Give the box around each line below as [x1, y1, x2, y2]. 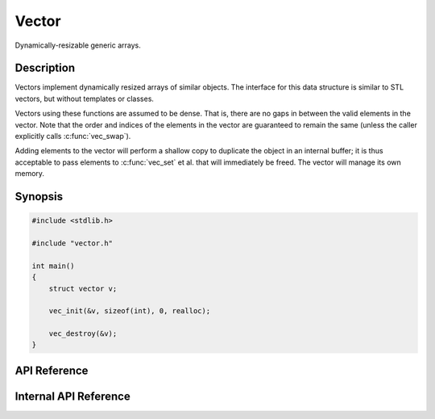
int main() [31, 261, 75, 270]
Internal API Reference [14, 389, 130, 403]
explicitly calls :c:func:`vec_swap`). [14, 132, 131, 141]
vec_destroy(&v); [48, 329, 118, 338]
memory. [14, 169, 44, 178]
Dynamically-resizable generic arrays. [14, 40, 141, 50]
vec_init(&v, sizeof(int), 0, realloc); [48, 307, 211, 316]
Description [14, 61, 76, 75]
